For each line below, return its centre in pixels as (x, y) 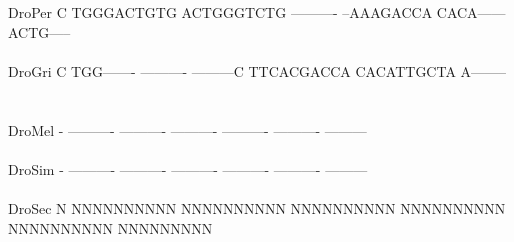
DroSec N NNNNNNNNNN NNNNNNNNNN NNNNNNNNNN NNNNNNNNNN (257, 207)
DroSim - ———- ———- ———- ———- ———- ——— (188, 168)
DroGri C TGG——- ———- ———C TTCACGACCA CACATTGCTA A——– (257, 70)
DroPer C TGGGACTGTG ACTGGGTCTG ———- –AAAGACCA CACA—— (257, 12)
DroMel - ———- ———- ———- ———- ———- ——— (187, 129)
